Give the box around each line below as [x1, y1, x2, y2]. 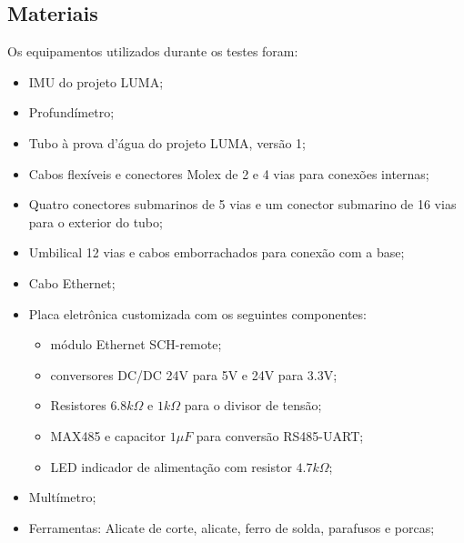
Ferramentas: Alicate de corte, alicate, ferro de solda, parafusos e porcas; [28, 518, 435, 537]
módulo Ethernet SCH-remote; [50, 335, 222, 354]
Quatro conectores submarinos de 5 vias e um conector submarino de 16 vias [28, 195, 457, 214]
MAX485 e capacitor [50, 426, 166, 445]
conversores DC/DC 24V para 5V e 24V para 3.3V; [50, 365, 338, 384]
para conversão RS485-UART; [196, 426, 364, 445]
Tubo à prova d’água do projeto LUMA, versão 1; [28, 133, 306, 152]
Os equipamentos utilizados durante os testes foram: [7, 42, 298, 61]
